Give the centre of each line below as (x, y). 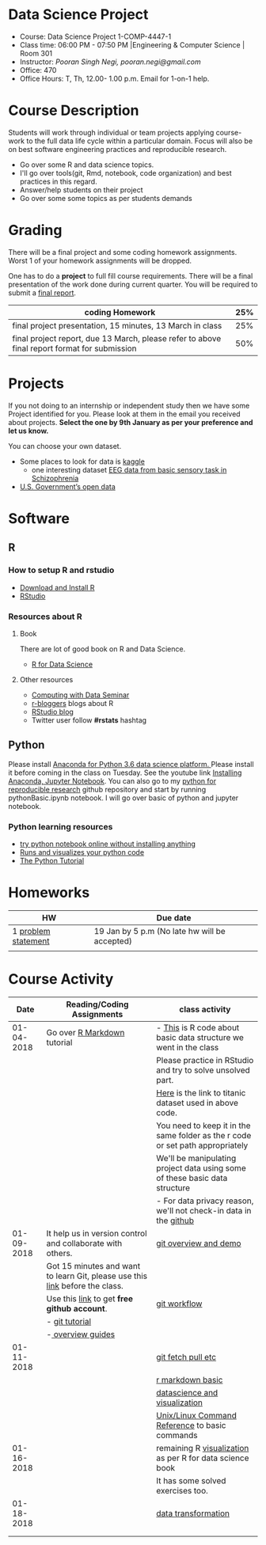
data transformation (193, 1513)
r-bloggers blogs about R (72, 703)
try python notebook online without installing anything (108, 844)
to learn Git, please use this (97, 1276)
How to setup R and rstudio (61, 570)
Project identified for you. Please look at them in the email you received (124, 414)
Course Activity (61, 979)
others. (59, 1253)
